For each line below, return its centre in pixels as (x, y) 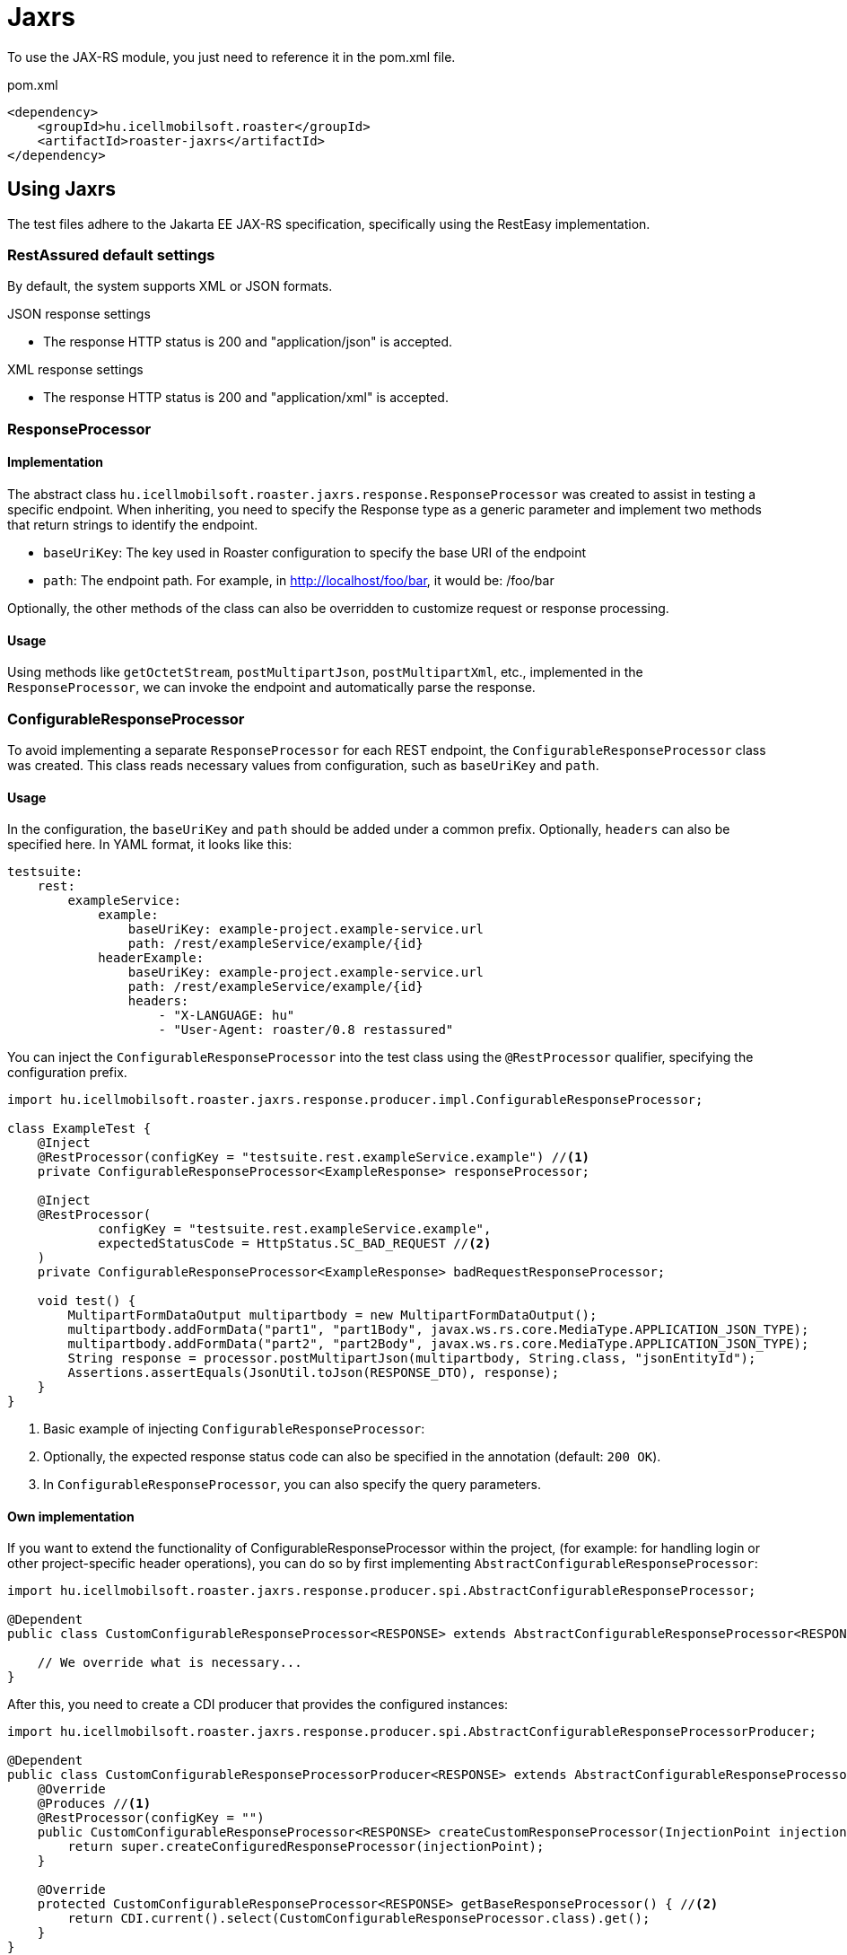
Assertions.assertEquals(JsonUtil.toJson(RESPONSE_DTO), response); (314, 1373)
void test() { (87, 1301)
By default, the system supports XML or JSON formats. (170, 286)
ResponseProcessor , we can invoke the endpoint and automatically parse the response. (271, 688)
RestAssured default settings (111, 254)
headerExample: (151, 958)
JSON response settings (79, 314)
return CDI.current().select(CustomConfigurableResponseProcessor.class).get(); (359, 1919)
